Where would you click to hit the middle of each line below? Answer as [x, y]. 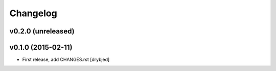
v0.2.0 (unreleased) [42, 31]
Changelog [33, 13]
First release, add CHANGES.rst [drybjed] [66, 60]
